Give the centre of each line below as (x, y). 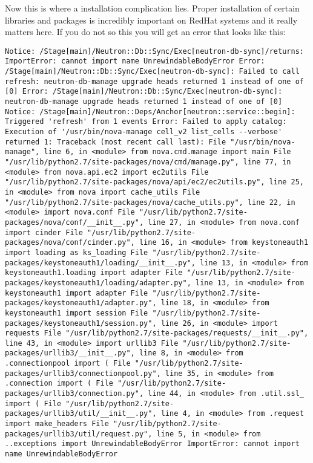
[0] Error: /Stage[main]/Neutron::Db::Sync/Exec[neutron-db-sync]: (144, 92)
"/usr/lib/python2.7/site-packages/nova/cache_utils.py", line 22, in (150, 202)
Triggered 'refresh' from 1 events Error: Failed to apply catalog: (146, 122)
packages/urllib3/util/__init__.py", (81, 414)
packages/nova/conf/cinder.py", (70, 243)
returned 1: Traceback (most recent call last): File (116, 142)
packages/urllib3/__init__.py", (70, 353)
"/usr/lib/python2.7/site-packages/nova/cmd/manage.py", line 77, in (148, 162)
